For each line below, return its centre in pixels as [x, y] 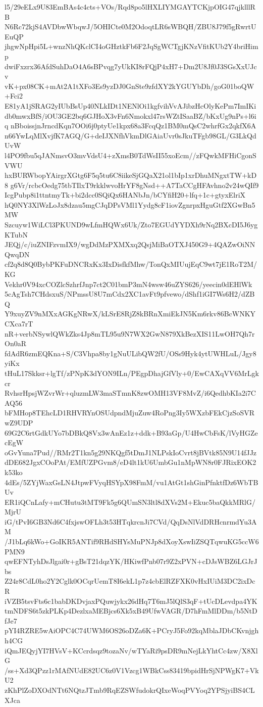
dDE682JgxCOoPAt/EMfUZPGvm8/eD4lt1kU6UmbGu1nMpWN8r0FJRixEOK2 [130, 462]
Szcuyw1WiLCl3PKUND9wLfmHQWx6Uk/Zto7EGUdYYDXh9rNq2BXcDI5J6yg [131, 225]
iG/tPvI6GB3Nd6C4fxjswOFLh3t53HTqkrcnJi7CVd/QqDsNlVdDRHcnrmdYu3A [131, 521]
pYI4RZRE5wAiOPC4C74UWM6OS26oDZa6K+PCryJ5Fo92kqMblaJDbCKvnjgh [132, 630]
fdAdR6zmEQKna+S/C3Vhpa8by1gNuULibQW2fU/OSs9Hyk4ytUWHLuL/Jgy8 [130, 353]
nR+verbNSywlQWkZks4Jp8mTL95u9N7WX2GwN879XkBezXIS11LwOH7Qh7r [130, 333]
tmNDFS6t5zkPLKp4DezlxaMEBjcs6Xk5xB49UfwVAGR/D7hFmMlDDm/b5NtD [131, 611]
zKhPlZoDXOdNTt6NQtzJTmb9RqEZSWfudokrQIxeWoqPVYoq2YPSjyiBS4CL [130, 690]
